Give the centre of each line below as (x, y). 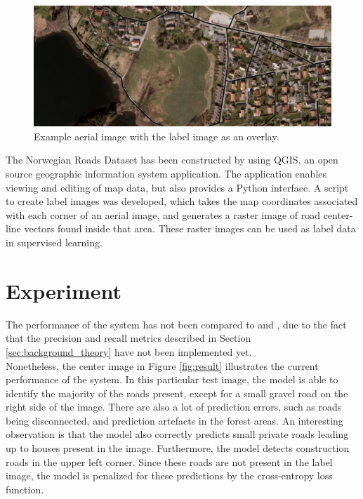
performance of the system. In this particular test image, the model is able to (172, 379)
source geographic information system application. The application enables (166, 174)
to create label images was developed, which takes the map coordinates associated (182, 201)
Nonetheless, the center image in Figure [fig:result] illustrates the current (162, 365)
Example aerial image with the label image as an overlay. (157, 136)
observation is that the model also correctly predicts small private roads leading (177, 434)
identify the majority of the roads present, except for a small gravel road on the (177, 393)
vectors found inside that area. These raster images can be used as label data (190, 228)
